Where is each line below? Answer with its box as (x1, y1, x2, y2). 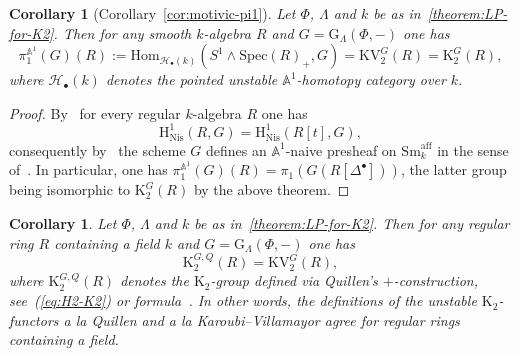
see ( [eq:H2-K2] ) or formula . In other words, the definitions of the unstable (9, 290, 477, 311)
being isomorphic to (9, 179, 131, 200)
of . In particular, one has (9, 159, 168, 180)
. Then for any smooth (53, 22, 192, 43)
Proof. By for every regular (9, 102, 181, 123)
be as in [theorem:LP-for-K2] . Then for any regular (194, 213, 510, 234)
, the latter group (400, 159, 507, 180)
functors (9, 309, 59, 330)
